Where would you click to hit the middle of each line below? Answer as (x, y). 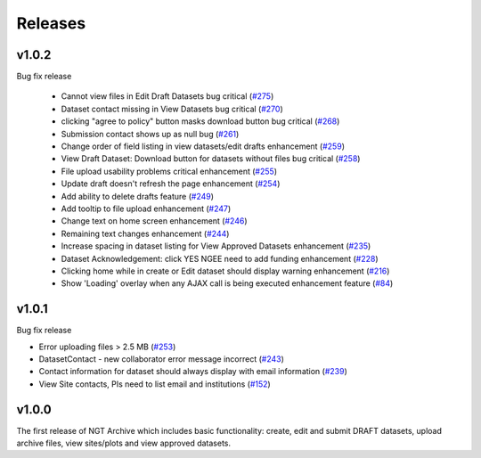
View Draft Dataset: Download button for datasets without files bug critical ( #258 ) (211, 159)
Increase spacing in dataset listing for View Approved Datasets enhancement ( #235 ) (216, 246)
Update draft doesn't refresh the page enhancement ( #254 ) (171, 184)
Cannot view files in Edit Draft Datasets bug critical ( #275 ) (167, 96)
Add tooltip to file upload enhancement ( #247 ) (146, 209)
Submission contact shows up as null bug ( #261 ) (150, 134)
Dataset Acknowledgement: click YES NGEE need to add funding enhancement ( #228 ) (220, 258)
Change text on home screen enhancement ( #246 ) (155, 221)
